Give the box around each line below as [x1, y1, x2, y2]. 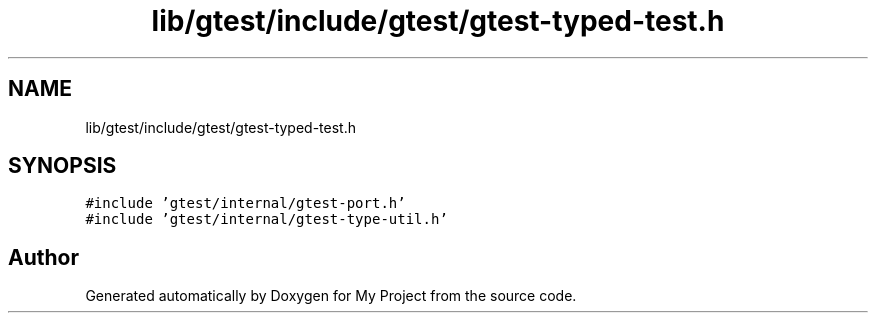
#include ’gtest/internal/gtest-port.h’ [85, 195, 406, 212]
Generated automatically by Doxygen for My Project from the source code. [85, 287, 577, 305]
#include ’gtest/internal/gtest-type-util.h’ [85, 211, 448, 228]
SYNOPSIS [8, 153, 117, 179]
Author [8, 244, 79, 270]
